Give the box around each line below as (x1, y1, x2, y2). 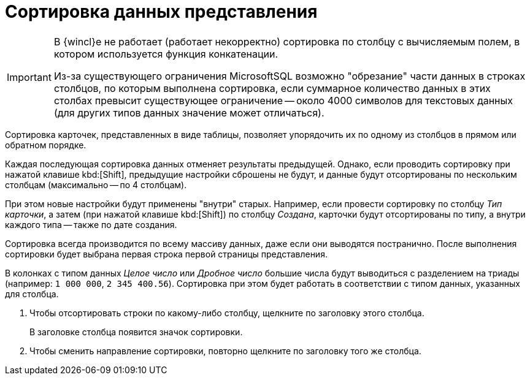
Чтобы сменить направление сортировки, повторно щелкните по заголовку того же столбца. (29, 345, 421, 356)
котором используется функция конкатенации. (53, 47, 278, 60)
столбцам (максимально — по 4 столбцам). (5, 179, 187, 190)
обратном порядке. (5, 139, 86, 150)
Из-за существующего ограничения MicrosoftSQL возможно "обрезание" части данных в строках (53, 69, 526, 82)
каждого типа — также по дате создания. (5, 219, 177, 230)
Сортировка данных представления (5, 1, 318, 22)
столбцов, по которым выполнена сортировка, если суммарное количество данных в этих (53, 82, 491, 94)
